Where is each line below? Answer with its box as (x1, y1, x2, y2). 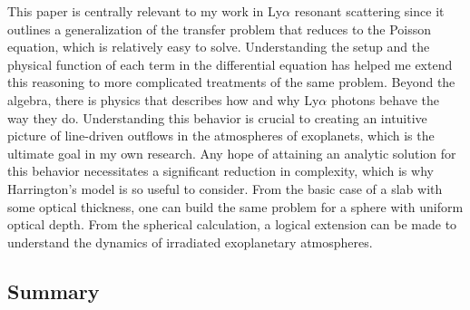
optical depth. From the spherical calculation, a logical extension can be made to (7, 215, 457, 234)
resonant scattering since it (294, 2, 445, 20)
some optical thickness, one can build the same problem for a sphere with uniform (7, 197, 464, 216)
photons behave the (330, 90, 440, 109)
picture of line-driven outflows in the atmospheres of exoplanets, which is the (7, 126, 435, 145)
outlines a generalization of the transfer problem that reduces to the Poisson (7, 19, 432, 38)
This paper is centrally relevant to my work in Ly (7, 2, 283, 20)
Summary (7, 276, 100, 305)
